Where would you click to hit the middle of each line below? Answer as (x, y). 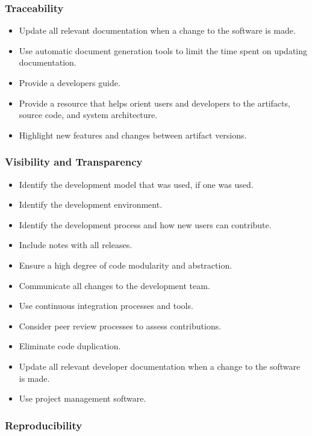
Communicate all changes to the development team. (114, 285)
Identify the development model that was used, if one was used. (136, 184)
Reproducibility (44, 425)
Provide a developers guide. (70, 83)
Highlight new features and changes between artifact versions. (133, 135)
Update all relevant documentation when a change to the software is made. (157, 30)
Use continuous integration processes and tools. (106, 306)
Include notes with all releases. (76, 245)
